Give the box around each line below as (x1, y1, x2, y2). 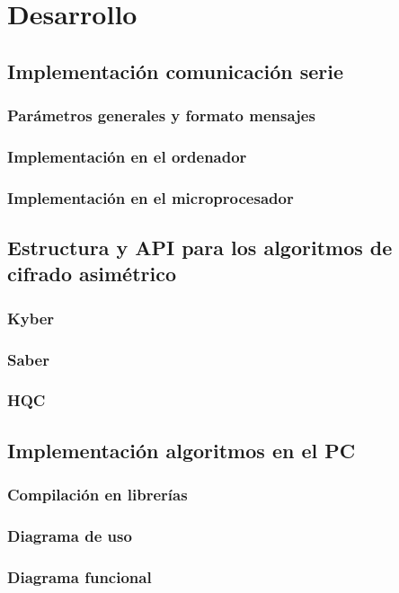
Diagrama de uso (7, 524, 132, 546)
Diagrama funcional (7, 565, 152, 588)
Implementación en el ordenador (7, 145, 247, 167)
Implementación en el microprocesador (7, 186, 294, 208)
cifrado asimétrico (7, 260, 177, 288)
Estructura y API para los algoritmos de (7, 234, 393, 261)
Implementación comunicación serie (7, 57, 344, 84)
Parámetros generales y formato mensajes (7, 104, 315, 127)
